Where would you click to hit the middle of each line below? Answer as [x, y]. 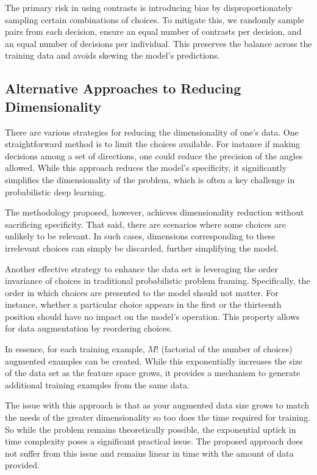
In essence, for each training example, [75, 349]
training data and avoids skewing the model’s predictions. [112, 55]
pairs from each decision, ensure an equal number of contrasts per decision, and [153, 31]
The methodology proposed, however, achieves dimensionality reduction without [155, 212]
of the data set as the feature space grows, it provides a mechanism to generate [153, 373]
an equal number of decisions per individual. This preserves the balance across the [158, 43]
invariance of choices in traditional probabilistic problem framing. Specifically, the [158, 281]
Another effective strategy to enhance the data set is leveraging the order [141, 268]
